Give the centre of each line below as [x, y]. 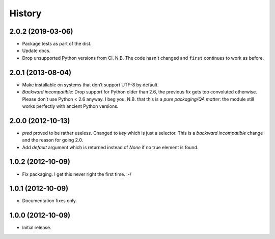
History [25, 13]
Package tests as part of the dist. [57, 44]
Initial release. [37, 228]
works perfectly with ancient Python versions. [70, 106]
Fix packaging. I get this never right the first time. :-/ [77, 174]
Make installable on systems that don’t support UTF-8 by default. [90, 85]
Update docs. [36, 51]
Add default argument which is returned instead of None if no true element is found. [110, 147]
